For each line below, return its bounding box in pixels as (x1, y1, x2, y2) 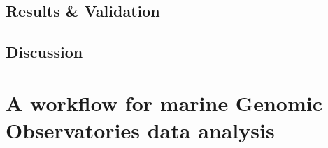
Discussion (6, 41, 83, 63)
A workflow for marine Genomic (6, 88, 322, 117)
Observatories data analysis (6, 115, 275, 144)
